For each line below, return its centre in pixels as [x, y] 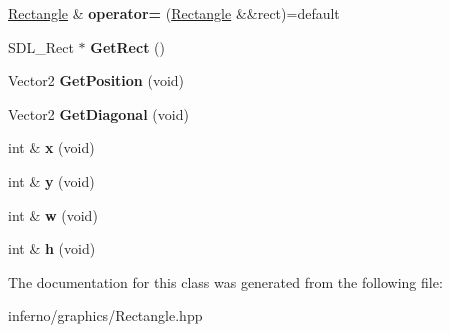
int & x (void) [51, 147]
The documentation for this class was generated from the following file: [225, 281]
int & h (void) [52, 248]
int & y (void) [51, 180]
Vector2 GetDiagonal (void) [98, 113]
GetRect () [127, 46]
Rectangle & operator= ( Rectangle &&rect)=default [174, 13]
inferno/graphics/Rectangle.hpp [105, 315]
